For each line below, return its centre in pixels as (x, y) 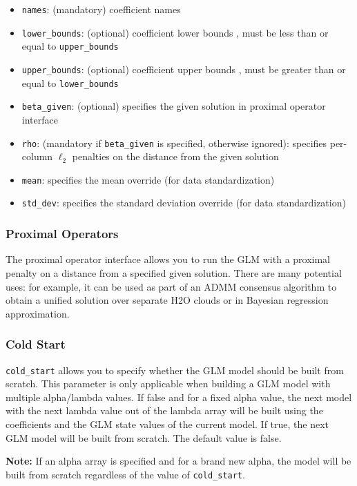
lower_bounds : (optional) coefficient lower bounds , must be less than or (175, 32)
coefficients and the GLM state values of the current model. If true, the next (167, 424)
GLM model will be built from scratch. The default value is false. (144, 437)
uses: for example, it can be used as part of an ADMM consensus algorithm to (171, 286)
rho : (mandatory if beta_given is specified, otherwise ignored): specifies (174, 143)
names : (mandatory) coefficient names (101, 9)
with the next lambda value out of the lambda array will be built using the (164, 410)
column (37, 156)
